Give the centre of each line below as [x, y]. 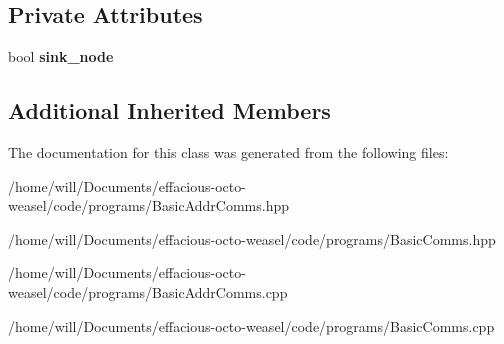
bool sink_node [61, 56]
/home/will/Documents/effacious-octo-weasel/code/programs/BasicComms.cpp [251, 325]
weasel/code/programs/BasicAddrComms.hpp [148, 205]
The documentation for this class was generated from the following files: [228, 152]
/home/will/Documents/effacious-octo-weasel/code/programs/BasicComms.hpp [252, 238]
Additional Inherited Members [169, 110]
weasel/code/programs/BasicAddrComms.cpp [148, 291]
